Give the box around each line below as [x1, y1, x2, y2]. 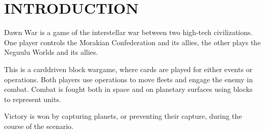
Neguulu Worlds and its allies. [4, 47, 98, 57]
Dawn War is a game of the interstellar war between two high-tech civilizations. [4, 27, 253, 38]
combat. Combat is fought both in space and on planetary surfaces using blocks [4, 84, 253, 94]
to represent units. [4, 93, 61, 104]
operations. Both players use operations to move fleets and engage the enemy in [4, 74, 253, 84]
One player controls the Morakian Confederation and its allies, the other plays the [4, 37, 261, 47]
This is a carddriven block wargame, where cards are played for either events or [4, 63, 253, 74]
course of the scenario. [4, 120, 73, 131]
